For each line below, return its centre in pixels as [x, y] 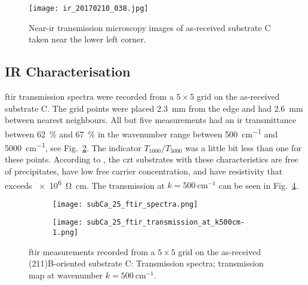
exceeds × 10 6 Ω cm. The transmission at [85, 184]
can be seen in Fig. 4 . [258, 185]
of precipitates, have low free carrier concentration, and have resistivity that [144, 171]
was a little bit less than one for [243, 147]
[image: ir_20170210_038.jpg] [89, 8]
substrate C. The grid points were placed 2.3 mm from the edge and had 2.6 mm [154, 108]
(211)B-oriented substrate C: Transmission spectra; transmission [146, 263]
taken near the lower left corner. [87, 39]
